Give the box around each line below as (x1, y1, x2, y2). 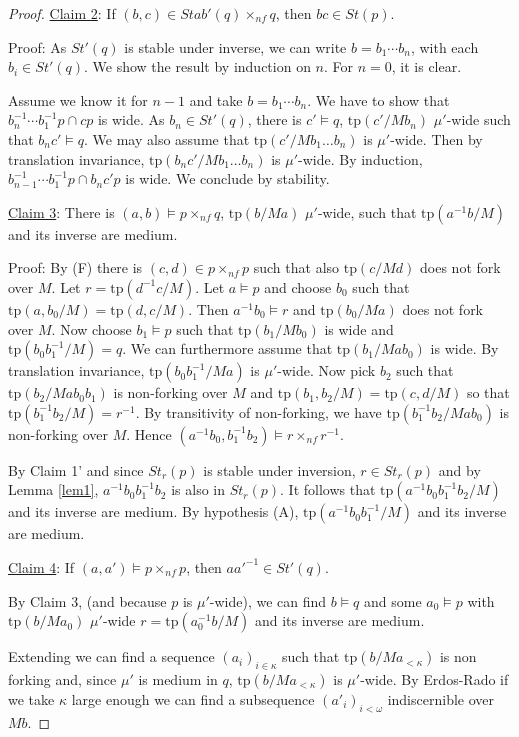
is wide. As (97, 109, 165, 130)
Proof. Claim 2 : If (8, 3, 116, 23)
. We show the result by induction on (84, 56, 311, 77)
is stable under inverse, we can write (124, 36, 347, 57)
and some (363, 590, 422, 611)
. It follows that (280, 479, 376, 500)
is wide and (324, 318, 394, 339)
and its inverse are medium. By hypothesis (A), (8, 501, 299, 522)
